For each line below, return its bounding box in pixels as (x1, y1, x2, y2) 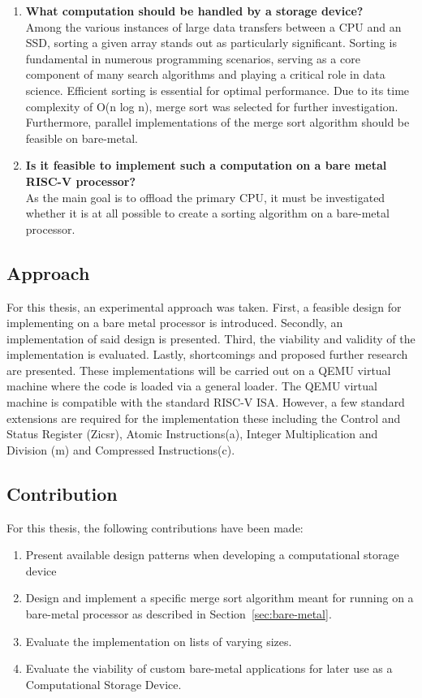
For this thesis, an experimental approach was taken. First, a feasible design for (6, 298, 402, 315)
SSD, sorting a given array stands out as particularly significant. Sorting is (25, 34, 397, 51)
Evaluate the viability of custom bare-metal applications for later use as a (25, 660, 393, 677)
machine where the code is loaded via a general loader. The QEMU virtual (6, 377, 377, 394)
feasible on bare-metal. (25, 129, 138, 146)
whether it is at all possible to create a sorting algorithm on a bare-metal (25, 205, 390, 222)
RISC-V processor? (25, 172, 136, 189)
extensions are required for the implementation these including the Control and (6, 409, 401, 426)
